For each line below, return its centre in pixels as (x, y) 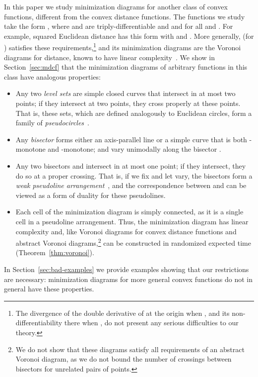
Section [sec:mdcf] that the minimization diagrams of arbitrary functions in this (126, 67)
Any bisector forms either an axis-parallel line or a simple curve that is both (131, 139)
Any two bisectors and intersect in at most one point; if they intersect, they (131, 165)
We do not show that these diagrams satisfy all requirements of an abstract (130, 349)
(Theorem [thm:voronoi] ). (55, 252)
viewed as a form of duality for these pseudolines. (91, 195)
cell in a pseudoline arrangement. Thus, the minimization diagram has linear (132, 221)
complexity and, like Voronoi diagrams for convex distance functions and (126, 231)
